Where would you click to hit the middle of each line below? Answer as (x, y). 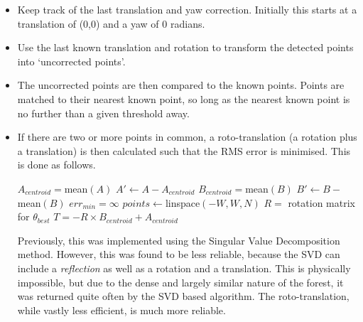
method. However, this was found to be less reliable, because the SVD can (179, 254)
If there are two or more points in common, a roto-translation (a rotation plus (187, 137)
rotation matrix (321, 202)
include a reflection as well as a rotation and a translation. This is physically (184, 268)
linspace (183, 202)
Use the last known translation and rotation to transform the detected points (185, 47)
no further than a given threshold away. (103, 113)
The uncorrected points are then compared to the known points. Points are (181, 85)
